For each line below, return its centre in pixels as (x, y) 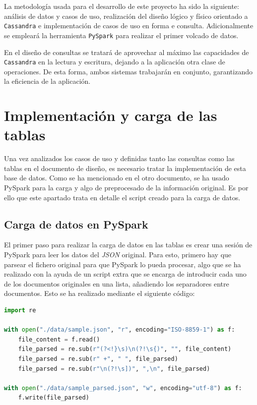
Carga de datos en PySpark (76, 224)
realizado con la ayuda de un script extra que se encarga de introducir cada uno (125, 274)
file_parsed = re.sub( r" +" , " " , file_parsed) (98, 359)
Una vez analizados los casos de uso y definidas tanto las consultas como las (119, 158)
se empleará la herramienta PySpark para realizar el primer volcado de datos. (121, 35)
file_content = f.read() (59, 339)
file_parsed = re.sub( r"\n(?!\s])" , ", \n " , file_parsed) (114, 369)
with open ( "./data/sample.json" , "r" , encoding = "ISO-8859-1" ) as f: (120, 330)
